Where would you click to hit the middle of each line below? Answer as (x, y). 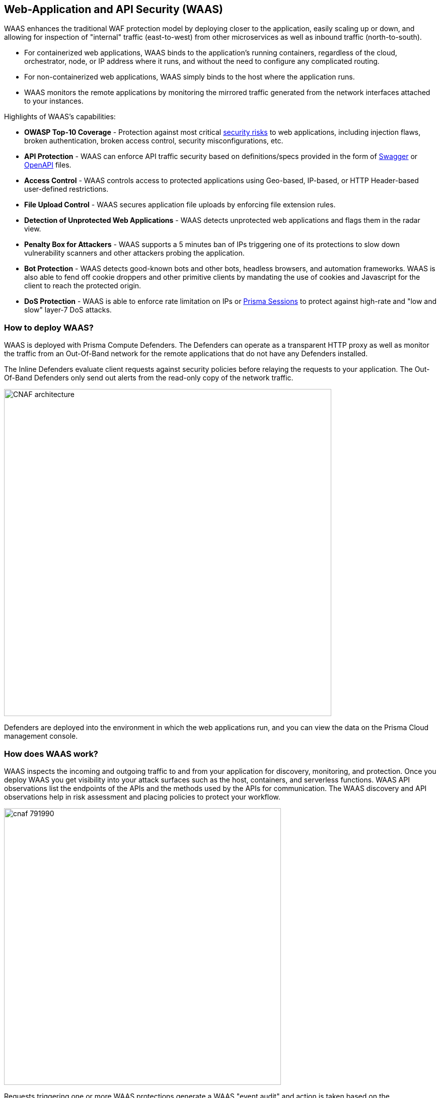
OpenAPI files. (48, 165)
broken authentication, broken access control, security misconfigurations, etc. (154, 141)
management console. (41, 736)
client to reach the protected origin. (83, 286)
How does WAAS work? (51, 754)
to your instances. (54, 101)
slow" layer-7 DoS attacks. (68, 310)
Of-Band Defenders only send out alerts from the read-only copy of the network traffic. (149, 378)
